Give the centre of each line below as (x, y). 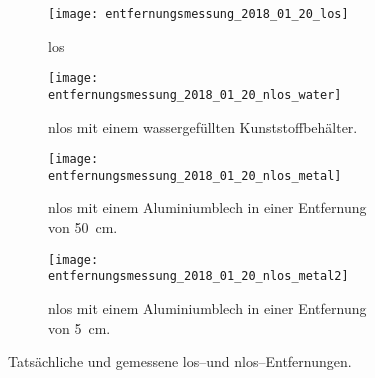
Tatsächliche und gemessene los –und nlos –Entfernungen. (180, 361)
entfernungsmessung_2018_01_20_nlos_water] (195, 94)
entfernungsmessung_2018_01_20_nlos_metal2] (198, 276)
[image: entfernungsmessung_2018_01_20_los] (198, 14)
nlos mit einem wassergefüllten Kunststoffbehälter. (203, 126)
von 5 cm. (79, 327)
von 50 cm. (83, 227)
